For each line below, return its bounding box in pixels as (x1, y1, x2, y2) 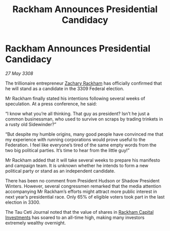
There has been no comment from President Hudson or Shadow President (5, 177, 160, 183)
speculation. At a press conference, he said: (5, 100, 97, 107)
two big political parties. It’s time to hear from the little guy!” (5, 147, 130, 153)
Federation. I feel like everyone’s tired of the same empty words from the (5, 142, 157, 148)
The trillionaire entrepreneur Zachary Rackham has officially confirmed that (5, 80, 162, 86)
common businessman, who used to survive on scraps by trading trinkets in (5, 115, 163, 122)
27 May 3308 (5, 70, 33, 76)
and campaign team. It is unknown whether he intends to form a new (5, 162, 149, 168)
